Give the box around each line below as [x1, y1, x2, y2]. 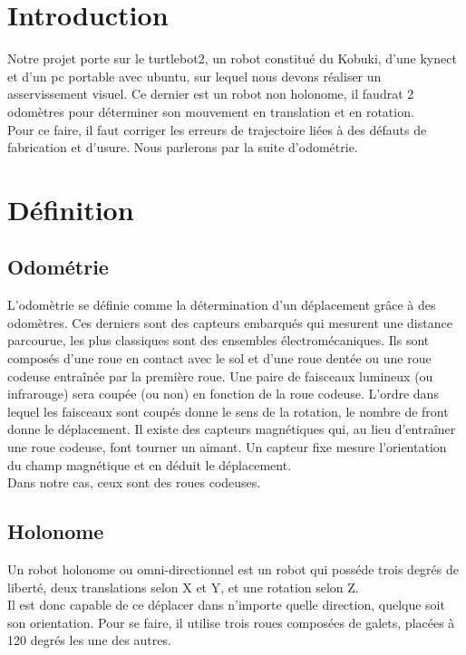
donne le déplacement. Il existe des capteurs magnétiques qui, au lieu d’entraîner [7, 419, 456, 438]
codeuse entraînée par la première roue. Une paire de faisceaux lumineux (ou [7, 366, 433, 385]
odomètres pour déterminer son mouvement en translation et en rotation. [7, 101, 414, 120]
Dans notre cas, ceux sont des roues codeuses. [7, 473, 261, 492]
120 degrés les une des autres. [7, 631, 171, 650]
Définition [7, 190, 134, 227]
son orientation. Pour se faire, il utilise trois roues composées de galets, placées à [7, 612, 455, 631]
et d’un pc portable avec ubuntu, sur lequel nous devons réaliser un [7, 66, 382, 85]
